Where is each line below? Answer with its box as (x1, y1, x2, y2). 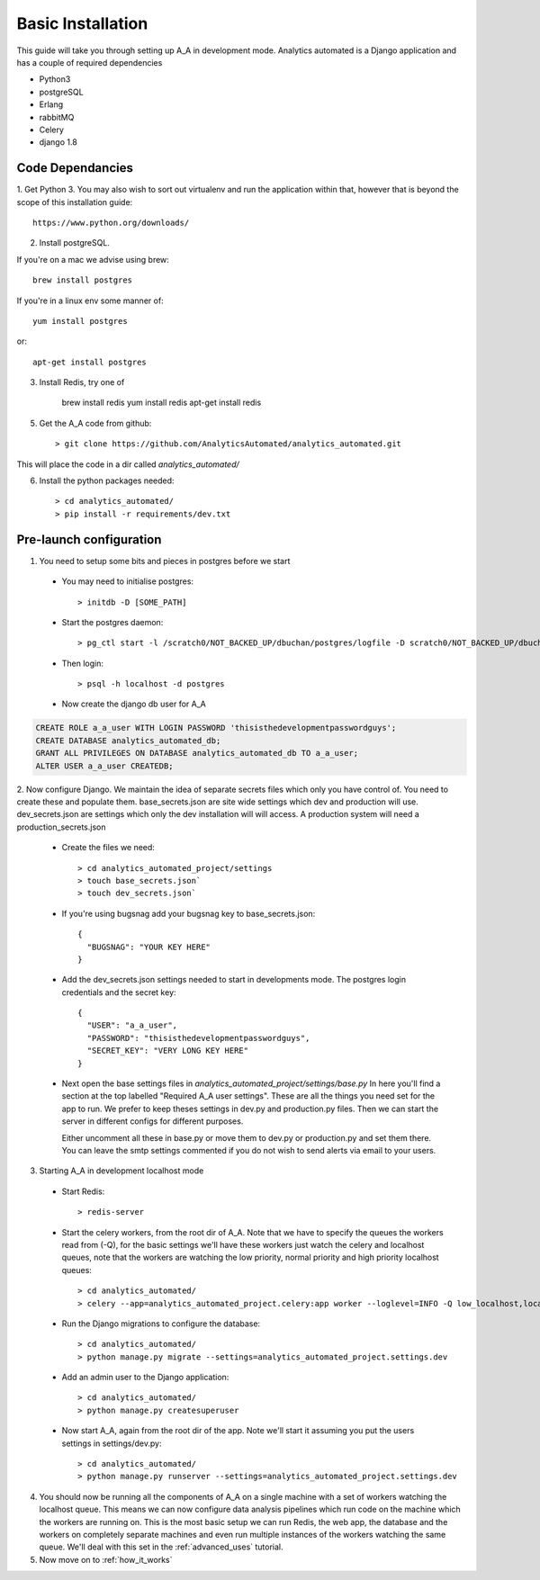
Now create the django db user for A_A (61, 698, 206, 710)
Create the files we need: (61, 842, 155, 853)
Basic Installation (16, 13, 148, 33)
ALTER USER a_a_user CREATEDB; (35, 760, 175, 771)
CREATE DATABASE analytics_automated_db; (35, 735, 221, 746)
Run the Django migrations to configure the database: (61, 1318, 261, 1329)
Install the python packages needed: (39, 475, 175, 486)
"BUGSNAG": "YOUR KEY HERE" (86, 941, 211, 952)
